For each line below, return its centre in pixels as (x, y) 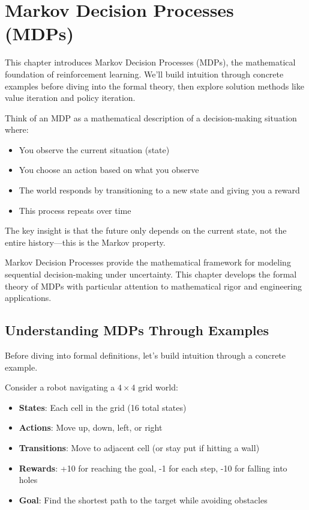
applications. (28, 298)
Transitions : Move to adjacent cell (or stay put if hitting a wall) (139, 447)
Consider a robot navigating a (60, 387)
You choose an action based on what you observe (109, 170)
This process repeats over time (75, 210)
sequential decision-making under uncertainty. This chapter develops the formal (151, 274)
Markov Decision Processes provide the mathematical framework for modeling (148, 262)
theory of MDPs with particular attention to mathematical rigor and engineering (154, 286)
